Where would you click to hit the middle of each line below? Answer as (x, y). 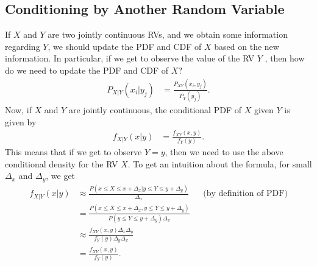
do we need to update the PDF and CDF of (87, 70)
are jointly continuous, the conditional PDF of (155, 110)
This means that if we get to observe (73, 152)
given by (21, 121)
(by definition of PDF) (245, 194)
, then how (285, 58)
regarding (23, 46)
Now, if (18, 110)
